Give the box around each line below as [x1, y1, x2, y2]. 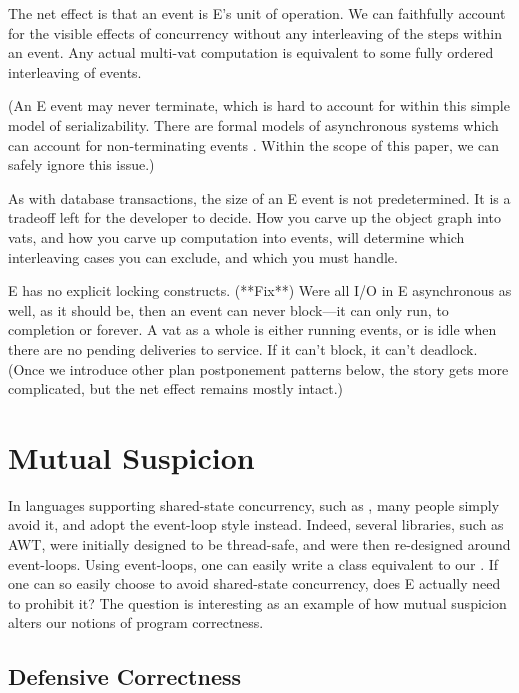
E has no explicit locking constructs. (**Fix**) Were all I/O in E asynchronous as [8, 280, 512, 301]
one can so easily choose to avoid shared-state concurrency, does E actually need [8, 573, 501, 594]
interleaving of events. [8, 61, 142, 82]
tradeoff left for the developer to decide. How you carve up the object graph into [8, 207, 501, 228]
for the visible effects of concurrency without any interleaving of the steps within [8, 22, 502, 43]
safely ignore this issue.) [8, 154, 155, 175]
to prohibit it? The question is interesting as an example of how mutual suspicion [8, 592, 507, 613]
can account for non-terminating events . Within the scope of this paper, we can [8, 134, 500, 155]
